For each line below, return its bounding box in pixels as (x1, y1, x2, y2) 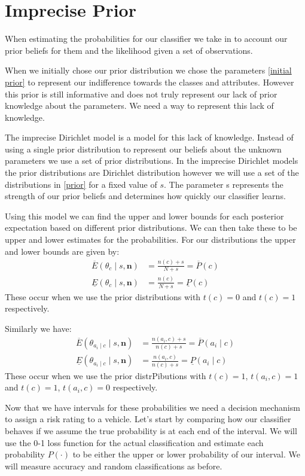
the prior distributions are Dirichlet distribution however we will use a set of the (5, 166, 299, 179)
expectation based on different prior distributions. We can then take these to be (5, 221, 297, 234)
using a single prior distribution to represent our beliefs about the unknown (5, 142, 282, 155)
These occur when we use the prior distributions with (5, 290, 201, 303)
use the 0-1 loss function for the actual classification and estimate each (5, 436, 264, 448)
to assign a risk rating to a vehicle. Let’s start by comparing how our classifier (5, 413, 291, 425)
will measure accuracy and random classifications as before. (5, 459, 222, 472)
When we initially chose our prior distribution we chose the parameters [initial (5, 64, 292, 77)
